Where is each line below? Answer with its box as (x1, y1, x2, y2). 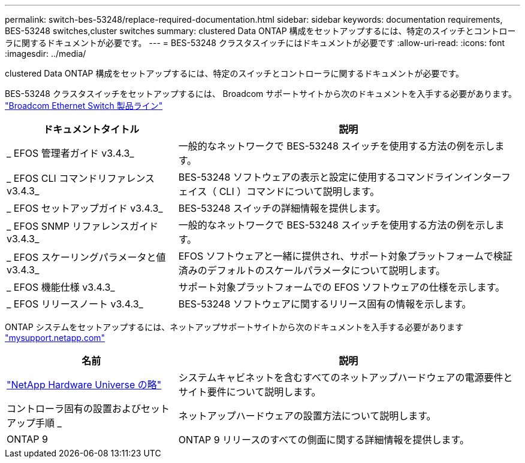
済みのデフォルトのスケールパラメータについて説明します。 (178, 264, 446, 276)
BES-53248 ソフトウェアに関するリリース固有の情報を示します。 (178, 298, 472, 310)
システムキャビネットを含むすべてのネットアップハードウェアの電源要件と (178, 371, 513, 383)
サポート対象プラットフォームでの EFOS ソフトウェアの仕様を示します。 (178, 281, 505, 293)
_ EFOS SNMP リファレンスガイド (7, 220, 159, 232)
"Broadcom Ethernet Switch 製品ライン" (5, 100, 163, 111)
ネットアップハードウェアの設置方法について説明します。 (178, 410, 436, 422)
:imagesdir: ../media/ (5, 48, 86, 59)
